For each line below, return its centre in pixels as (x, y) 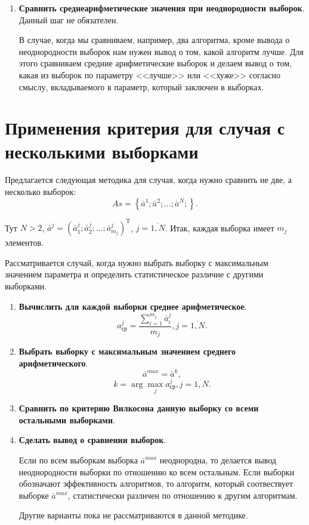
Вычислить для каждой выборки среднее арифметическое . (133, 306)
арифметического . (53, 363)
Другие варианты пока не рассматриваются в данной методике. (133, 515)
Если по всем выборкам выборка (78, 460)
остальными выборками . (67, 419)
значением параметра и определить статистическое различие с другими (134, 274)
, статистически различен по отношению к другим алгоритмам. (183, 495)
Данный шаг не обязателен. (69, 19)
